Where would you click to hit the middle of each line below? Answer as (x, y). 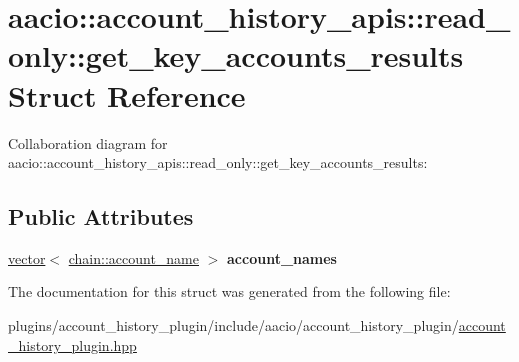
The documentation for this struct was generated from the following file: (229, 291)
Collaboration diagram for (88, 142)
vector (27, 257)
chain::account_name (133, 257)
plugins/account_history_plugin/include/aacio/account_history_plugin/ (233, 325)
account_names (282, 257)
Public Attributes (101, 216)
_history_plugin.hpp (72, 344)
